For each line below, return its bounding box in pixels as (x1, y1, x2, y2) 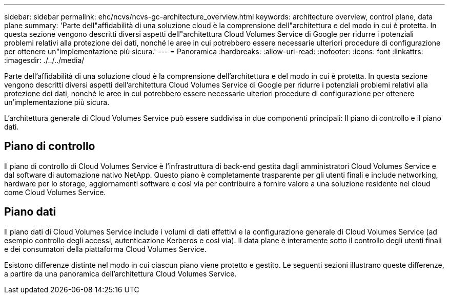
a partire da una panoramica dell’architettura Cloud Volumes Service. (4, 269, 237, 278)
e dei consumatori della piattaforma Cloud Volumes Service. (4, 244, 207, 253)
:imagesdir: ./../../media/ (4, 56, 85, 65)
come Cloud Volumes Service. (4, 187, 106, 197)
